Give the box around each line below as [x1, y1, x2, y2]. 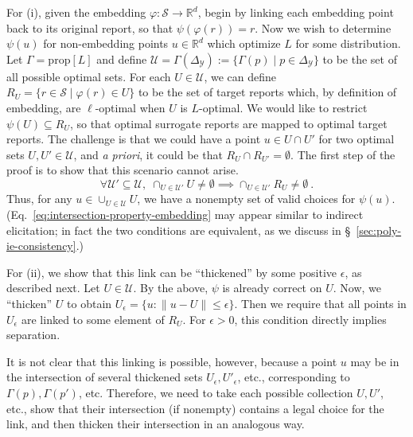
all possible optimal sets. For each [6, 68, 171, 84]
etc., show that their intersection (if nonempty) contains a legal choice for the [6, 400, 384, 416]
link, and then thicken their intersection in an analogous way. [6, 416, 305, 432]
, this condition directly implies [234, 310, 387, 327]
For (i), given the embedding [6, 4, 146, 20]
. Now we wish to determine [255, 19, 392, 36]
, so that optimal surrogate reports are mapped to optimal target [69, 115, 388, 131]
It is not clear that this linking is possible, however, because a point [6, 353, 337, 369]
